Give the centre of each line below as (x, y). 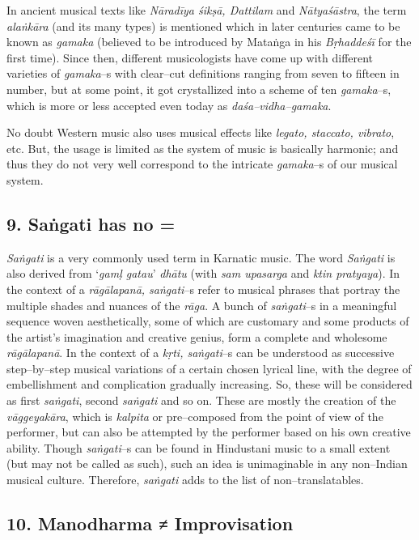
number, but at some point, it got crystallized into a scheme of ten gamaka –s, (199, 89)
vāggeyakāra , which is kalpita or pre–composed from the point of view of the (195, 416)
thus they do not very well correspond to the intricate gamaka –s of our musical (202, 164)
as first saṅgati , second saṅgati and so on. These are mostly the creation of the (201, 400)
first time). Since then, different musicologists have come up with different (190, 57)
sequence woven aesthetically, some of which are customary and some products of (208, 321)
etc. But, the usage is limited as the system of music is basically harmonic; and (203, 148)
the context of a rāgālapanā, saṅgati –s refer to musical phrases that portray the (203, 289)
